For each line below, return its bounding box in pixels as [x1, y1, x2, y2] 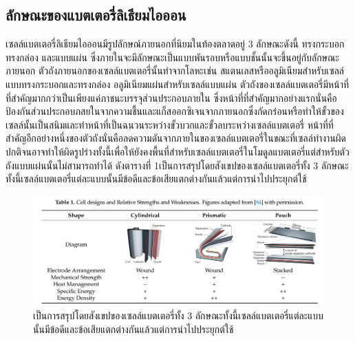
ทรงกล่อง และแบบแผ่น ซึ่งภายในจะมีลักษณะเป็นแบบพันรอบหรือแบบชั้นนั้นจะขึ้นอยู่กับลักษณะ [6, 50, 339, 64]
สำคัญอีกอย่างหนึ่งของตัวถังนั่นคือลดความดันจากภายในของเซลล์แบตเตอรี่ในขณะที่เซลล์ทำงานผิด [6, 131, 347, 145]
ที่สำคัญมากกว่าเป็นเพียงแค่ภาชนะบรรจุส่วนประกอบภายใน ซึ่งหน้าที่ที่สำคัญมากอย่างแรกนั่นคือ [6, 90, 337, 105]
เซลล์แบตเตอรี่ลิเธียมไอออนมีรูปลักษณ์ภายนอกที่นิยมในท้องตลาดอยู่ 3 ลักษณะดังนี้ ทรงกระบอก [6, 36, 345, 51]
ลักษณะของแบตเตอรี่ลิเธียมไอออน [6, 4, 186, 25]
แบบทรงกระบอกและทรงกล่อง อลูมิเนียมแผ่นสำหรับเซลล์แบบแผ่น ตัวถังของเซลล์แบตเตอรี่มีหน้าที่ [6, 76, 349, 91]
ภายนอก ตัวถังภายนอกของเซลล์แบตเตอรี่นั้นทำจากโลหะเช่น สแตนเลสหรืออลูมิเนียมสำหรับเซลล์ [6, 63, 345, 78]
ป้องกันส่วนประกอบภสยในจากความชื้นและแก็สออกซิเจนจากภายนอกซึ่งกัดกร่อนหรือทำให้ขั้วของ [6, 104, 344, 118]
